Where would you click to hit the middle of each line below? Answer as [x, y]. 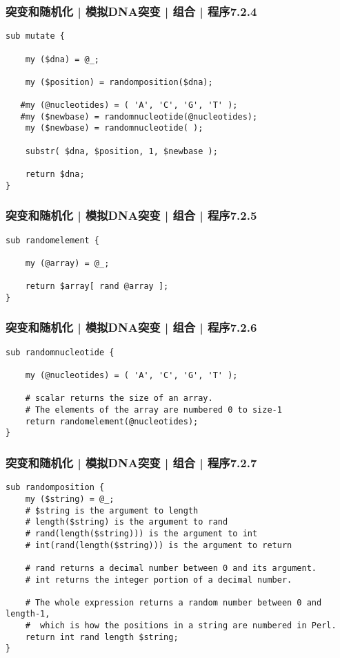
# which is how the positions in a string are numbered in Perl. [181, 626]
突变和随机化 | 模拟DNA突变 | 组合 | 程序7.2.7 [131, 462]
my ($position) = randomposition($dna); [119, 82]
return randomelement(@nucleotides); [112, 421]
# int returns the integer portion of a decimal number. [159, 580]
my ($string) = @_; [70, 499]
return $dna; [55, 175]
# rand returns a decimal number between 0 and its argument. [171, 568]
